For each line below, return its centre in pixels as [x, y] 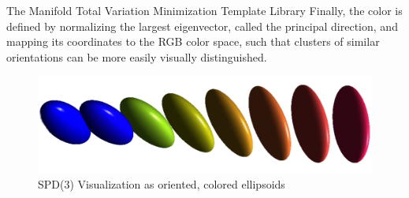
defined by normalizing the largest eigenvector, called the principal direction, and [202, 26]
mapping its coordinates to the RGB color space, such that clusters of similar [193, 41]
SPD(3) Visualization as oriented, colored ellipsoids [162, 183]
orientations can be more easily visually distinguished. [137, 56]
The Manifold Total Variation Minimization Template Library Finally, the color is [204, 10]
